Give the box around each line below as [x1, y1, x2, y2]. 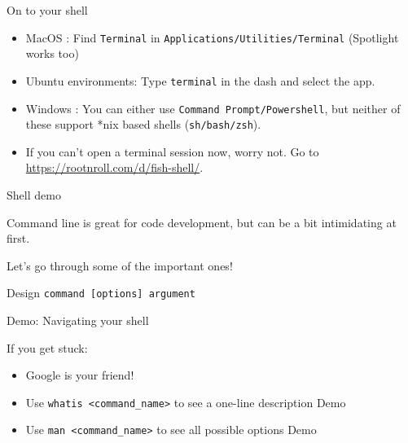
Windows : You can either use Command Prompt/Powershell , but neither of [25, 99, 401, 116]
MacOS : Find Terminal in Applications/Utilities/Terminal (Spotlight [25, 29, 399, 46]
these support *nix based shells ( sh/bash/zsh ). [25, 116, 261, 133]
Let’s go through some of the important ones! [7, 257, 233, 274]
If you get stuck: [7, 339, 88, 356]
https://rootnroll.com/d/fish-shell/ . [25, 159, 204, 176]
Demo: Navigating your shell [7, 312, 149, 329]
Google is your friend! [25, 366, 134, 384]
